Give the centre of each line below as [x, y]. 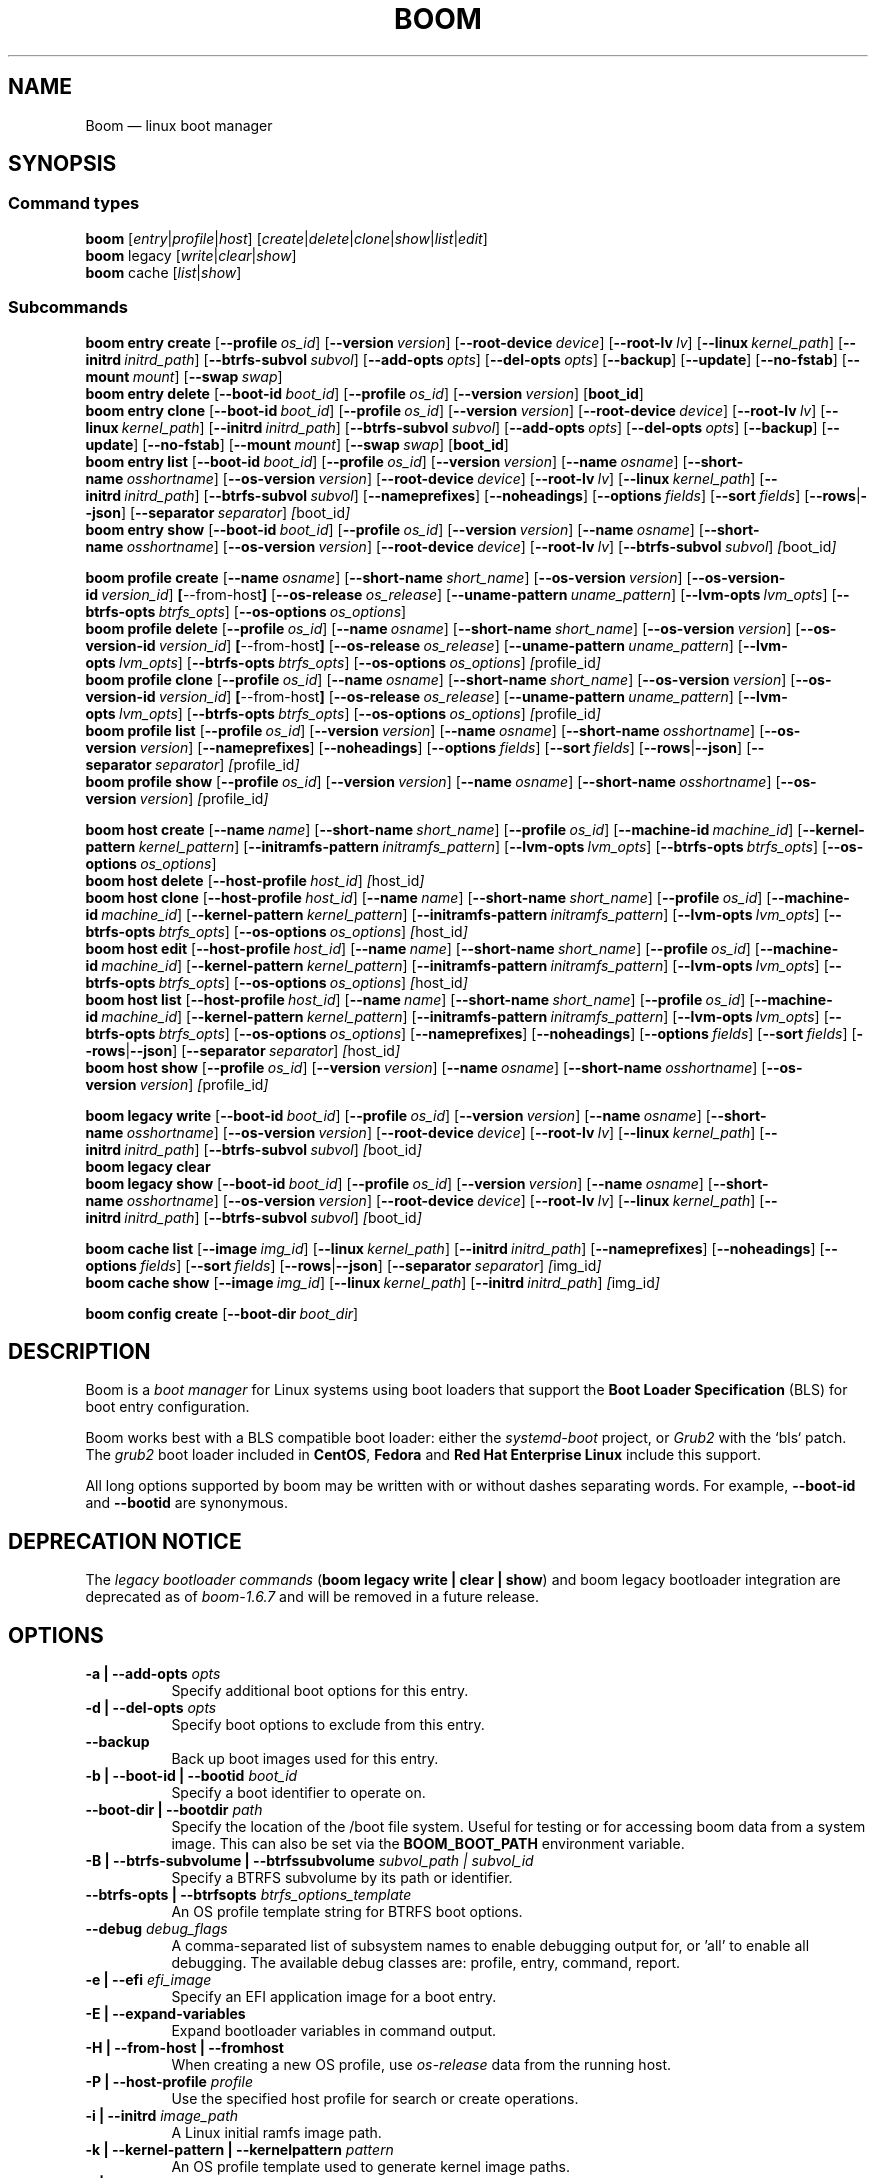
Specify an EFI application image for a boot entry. [334, 1997]
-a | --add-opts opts [153, 1674]
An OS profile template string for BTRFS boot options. [347, 1912]
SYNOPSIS [62, 164]
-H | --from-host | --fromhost [184, 2048]
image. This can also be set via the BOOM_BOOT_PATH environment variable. [428, 1844]
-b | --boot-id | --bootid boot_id [191, 1776]
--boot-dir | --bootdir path [174, 1810]
